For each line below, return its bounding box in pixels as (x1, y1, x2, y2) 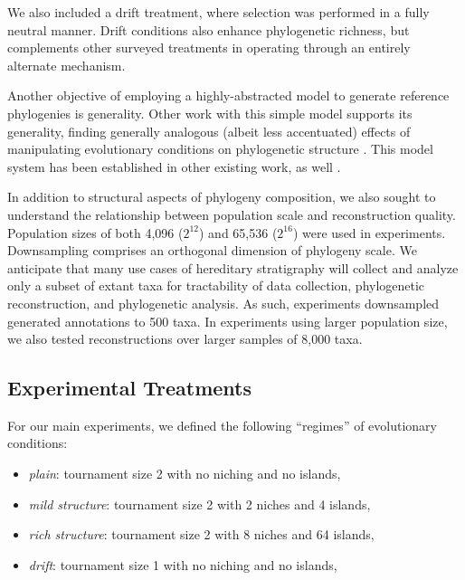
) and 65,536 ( (199, 223, 278, 242)
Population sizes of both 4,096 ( (7, 223, 184, 242)
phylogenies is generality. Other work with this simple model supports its (7, 103, 413, 122)
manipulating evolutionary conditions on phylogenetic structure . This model (7, 139, 433, 158)
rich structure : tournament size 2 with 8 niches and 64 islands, (28, 525, 375, 544)
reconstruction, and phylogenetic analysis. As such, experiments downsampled (7, 293, 440, 312)
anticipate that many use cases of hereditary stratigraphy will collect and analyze (7, 258, 459, 277)
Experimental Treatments (7, 374, 252, 402)
